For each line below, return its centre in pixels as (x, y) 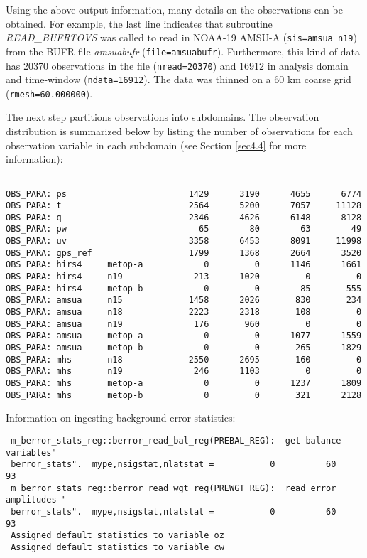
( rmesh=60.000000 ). (49, 93)
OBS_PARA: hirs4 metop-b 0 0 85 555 (184, 288)
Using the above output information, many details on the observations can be (174, 9)
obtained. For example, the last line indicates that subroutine (139, 23)
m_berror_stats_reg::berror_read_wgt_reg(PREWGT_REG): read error (174, 488)
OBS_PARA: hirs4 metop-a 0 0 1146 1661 (184, 265)
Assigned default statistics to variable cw (117, 547)
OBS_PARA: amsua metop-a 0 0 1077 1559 (184, 336)
